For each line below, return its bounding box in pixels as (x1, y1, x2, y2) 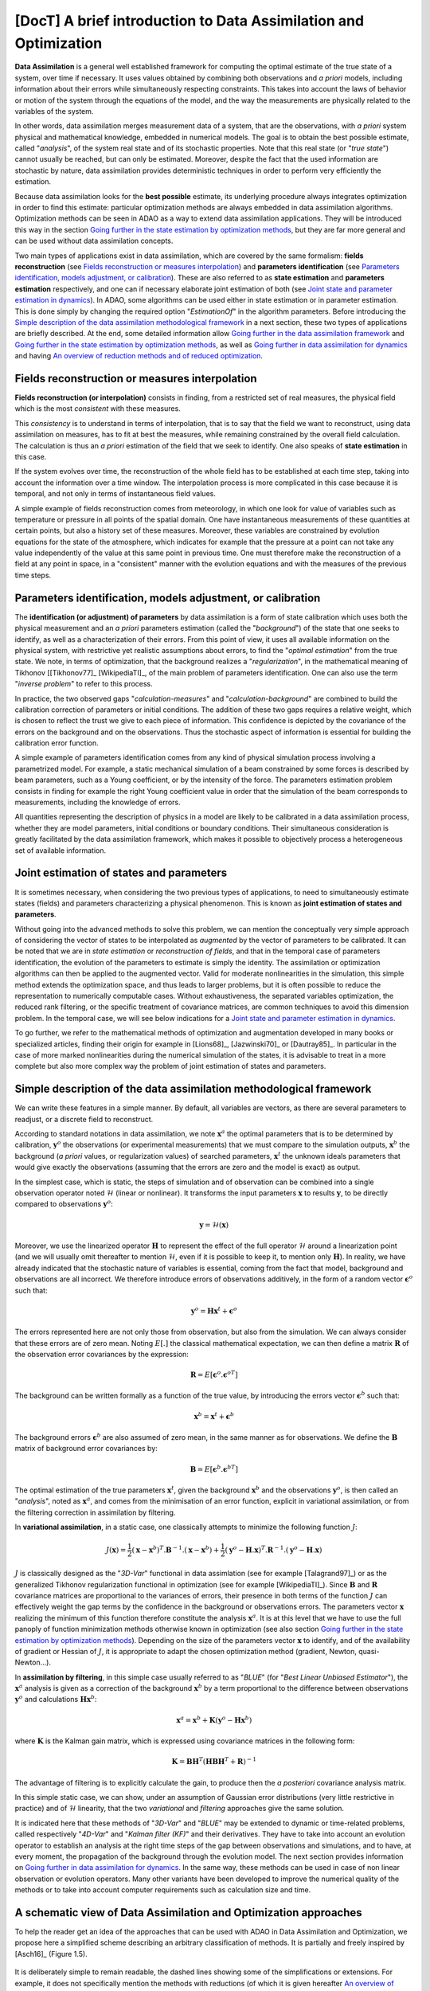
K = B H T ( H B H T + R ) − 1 (171, 1756, 256, 1766)
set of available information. (14, 845, 107, 855)
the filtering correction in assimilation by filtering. (14, 1508, 176, 1517)
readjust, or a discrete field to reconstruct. (14, 1114, 154, 1124)
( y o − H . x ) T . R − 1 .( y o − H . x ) (225, 1544, 322, 1555)
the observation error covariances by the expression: (14, 1349, 189, 1359)
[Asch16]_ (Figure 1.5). (14, 1949, 88, 1958)
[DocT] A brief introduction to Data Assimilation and (14, 12, 365, 29)
